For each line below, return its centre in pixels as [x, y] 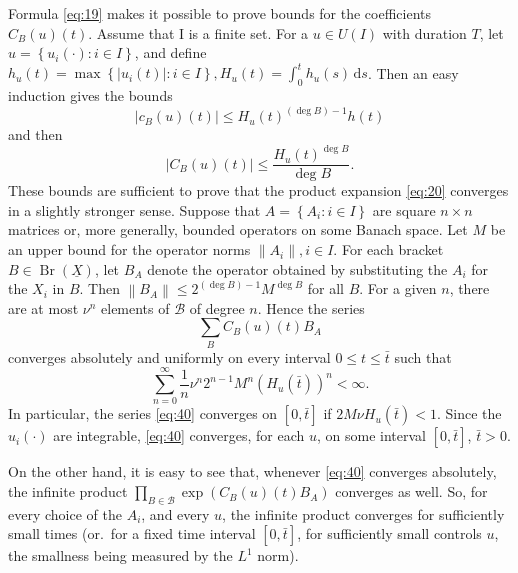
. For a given [398, 288]
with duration [424, 32]
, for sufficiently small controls [389, 533]
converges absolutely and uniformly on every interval [169, 356]
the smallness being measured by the [120, 555]
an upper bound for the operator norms [129, 249]
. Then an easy [413, 72]
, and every [175, 513]
